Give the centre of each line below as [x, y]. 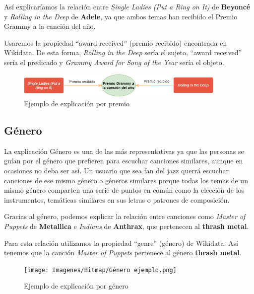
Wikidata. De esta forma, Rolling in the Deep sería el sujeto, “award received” [123, 52]
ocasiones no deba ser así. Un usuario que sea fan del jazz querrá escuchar [116, 170]
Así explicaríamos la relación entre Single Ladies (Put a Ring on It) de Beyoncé [127, 6]
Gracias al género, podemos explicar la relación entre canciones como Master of [125, 216]
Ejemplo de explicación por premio [77, 104]
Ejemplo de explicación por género [76, 286]
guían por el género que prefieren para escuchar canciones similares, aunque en [124, 161]
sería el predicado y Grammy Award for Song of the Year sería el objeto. [114, 62]
